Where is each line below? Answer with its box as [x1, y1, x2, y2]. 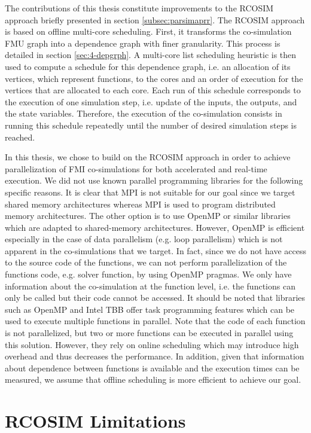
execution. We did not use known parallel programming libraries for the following [5, 174, 303, 187]
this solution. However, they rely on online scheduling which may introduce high [5, 338, 299, 350]
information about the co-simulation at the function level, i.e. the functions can [5, 279, 295, 292]
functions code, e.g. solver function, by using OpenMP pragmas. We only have [5, 268, 292, 280]
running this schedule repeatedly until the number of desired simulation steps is [5, 118, 297, 131]
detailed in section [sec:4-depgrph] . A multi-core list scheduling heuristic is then [5, 48, 297, 61]
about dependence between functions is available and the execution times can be [5, 361, 300, 374]
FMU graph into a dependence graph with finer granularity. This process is [5, 36, 280, 49]
